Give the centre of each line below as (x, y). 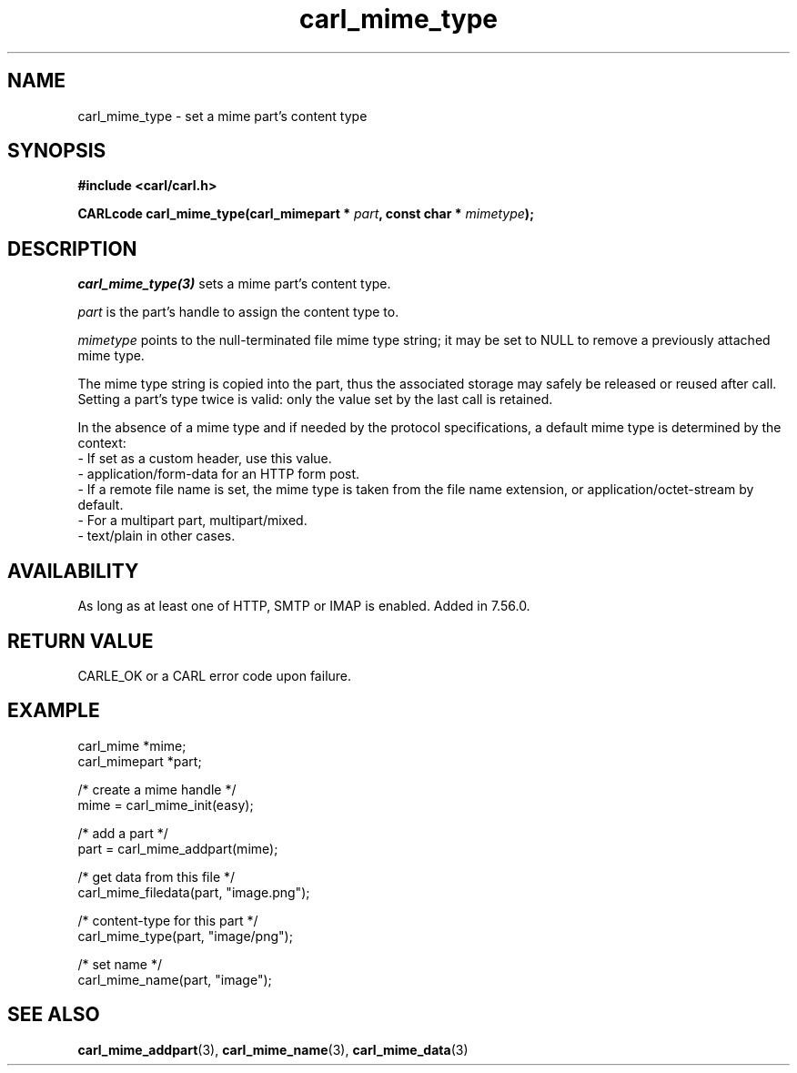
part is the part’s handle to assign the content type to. (238, 312)
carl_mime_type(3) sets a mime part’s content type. (234, 284)
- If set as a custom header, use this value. (205, 459)
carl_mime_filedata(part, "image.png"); (194, 892)
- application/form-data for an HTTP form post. (219, 474)
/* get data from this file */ (156, 876)
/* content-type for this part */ (168, 920)
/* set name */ (120, 964)
